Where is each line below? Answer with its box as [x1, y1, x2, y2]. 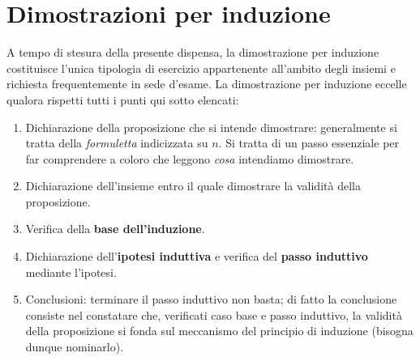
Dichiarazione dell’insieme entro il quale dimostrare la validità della [25, 177, 361, 194]
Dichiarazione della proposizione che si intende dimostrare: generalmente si [25, 118, 397, 135]
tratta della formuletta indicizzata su [25, 134, 208, 151]
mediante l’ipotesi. [25, 263, 117, 280]
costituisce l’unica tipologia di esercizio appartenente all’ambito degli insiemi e [6, 59, 396, 76]
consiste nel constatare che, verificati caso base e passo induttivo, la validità [25, 306, 402, 323]
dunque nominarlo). [25, 338, 124, 355]
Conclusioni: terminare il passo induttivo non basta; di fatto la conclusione [25, 291, 397, 308]
